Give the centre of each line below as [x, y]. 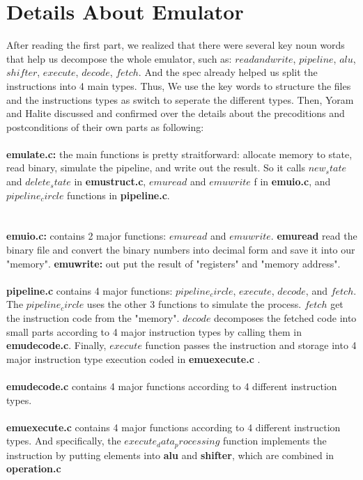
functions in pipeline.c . [118, 195]
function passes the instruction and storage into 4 [251, 345]
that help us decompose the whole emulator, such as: [119, 58]
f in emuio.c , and [292, 181]
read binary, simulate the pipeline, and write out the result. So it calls [156, 168]
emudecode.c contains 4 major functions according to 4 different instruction [172, 386]
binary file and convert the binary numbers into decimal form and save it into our [181, 250]
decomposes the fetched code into [285, 318]
